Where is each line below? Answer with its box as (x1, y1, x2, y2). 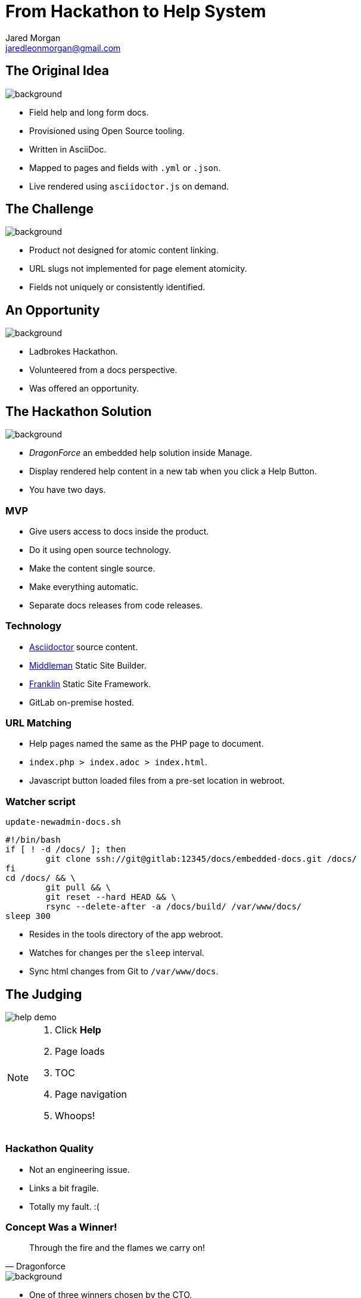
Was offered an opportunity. (29, 383, 139, 394)
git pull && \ (45, 883, 111, 893)
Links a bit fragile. (29, 1182, 99, 1193)
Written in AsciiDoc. (29, 144, 107, 154)
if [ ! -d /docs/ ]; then (5, 844, 126, 855)
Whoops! (55, 1109, 95, 1122)
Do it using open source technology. (29, 544, 171, 555)
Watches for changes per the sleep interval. (29, 948, 204, 958)
